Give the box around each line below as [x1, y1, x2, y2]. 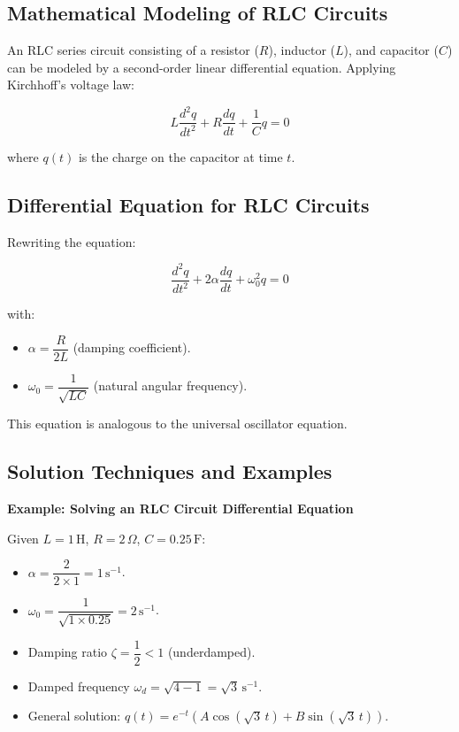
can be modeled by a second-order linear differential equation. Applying [7, 58, 396, 76]
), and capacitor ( [343, 41, 439, 59]
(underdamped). [167, 643, 256, 661]
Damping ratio [27, 643, 108, 661]
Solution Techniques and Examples [7, 458, 333, 485]
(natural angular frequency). [93, 376, 248, 395]
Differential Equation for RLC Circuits [7, 190, 370, 218]
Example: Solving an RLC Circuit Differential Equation [7, 499, 354, 518]
